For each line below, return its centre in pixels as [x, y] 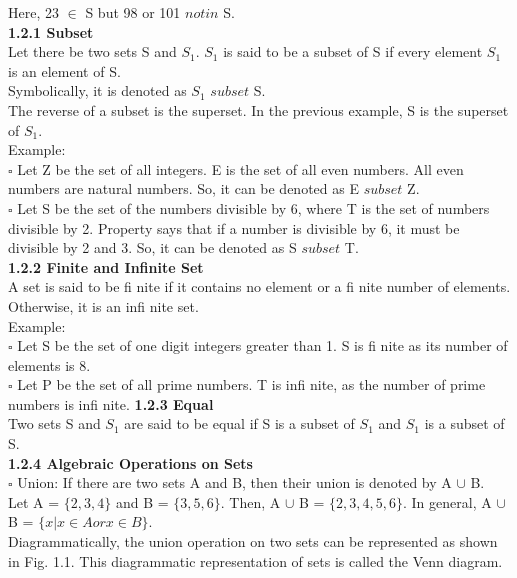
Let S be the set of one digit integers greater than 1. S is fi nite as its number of [262, 345]
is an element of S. [64, 70]
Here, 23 [33, 12]
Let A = [34, 501]
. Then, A [250, 501]
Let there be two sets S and [92, 51]
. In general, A [447, 501]
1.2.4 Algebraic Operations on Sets [130, 462]
